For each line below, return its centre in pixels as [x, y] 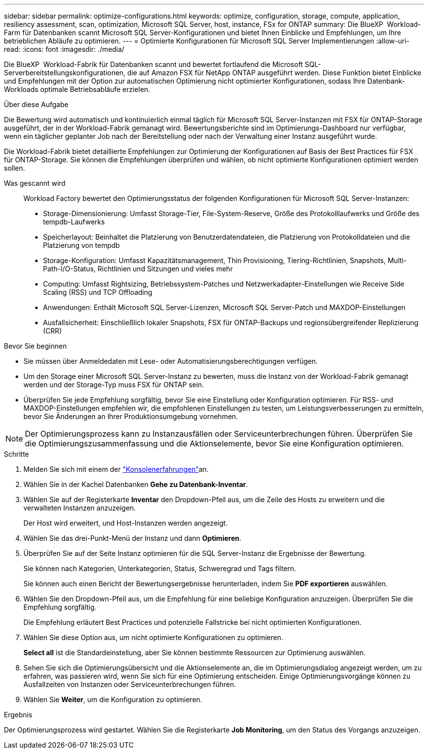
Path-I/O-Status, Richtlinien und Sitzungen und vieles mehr [138, 269]
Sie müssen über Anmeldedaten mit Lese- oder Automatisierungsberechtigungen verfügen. [171, 361]
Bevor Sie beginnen [35, 346]
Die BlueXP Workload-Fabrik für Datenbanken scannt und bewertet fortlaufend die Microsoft [153, 64]
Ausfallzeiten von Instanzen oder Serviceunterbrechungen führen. [130, 684]
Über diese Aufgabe [36, 104]
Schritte [17, 454]
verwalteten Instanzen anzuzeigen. [80, 508]
